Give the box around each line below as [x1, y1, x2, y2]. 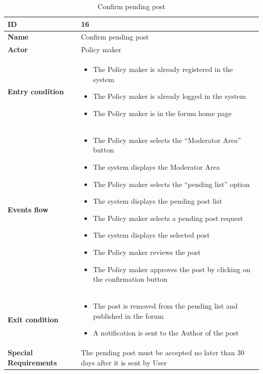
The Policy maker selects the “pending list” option [93, 178, 250, 189]
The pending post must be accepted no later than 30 [81, 347, 245, 357]
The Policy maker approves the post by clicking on [93, 264, 250, 274]
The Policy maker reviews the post [93, 246, 201, 257]
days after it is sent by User [81, 357, 167, 367]
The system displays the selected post [93, 230, 210, 240]
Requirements [8, 357, 57, 367]
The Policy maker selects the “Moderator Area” [93, 134, 241, 145]
